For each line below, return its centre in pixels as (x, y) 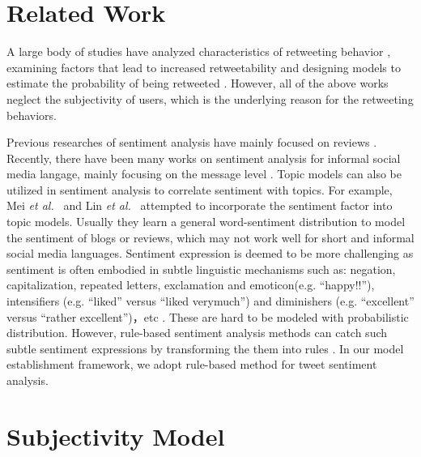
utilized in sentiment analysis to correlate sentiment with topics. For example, (200, 189)
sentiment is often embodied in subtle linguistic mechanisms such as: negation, (201, 269)
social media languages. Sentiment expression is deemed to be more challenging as (210, 253)
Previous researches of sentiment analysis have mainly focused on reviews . (192, 142)
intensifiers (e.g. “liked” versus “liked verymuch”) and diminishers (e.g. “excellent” (210, 301)
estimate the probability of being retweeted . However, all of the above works (198, 83)
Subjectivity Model (116, 436)
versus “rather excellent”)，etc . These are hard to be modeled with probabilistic (208, 316)
